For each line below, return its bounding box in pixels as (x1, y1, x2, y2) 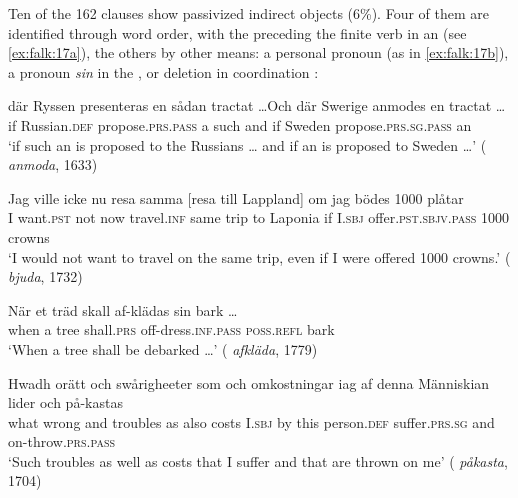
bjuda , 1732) (8, 266, 83, 287)
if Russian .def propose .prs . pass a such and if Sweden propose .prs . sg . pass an (8, 114, 472, 135)
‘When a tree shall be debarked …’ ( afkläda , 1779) (8, 338, 318, 359)
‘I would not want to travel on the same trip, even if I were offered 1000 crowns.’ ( (8, 246, 511, 267)
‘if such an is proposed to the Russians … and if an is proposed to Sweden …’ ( (8, 134, 487, 155)
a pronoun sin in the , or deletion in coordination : (8, 61, 319, 82)
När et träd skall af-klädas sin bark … (8, 299, 238, 320)
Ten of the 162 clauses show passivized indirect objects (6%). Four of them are (8, 3, 490, 23)
